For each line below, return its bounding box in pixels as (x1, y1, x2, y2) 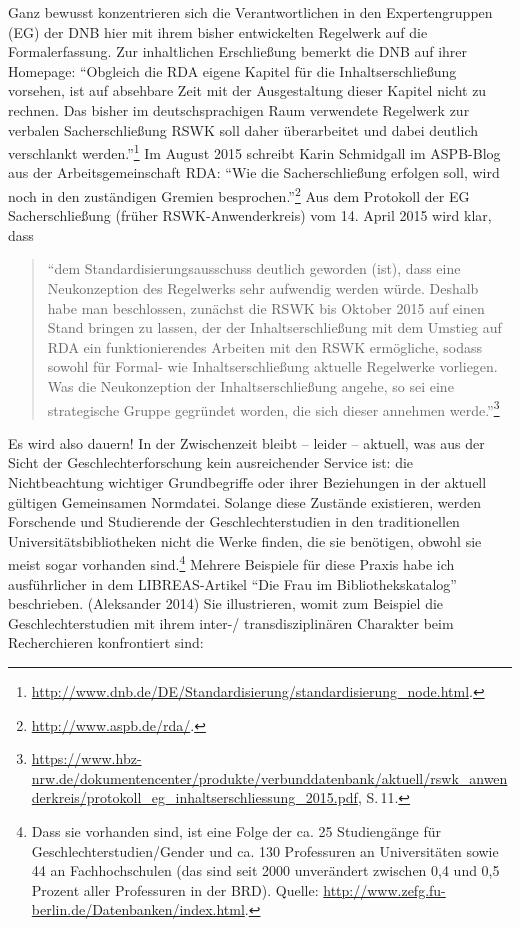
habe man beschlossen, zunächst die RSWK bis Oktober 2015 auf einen (47, 297, 485, 318)
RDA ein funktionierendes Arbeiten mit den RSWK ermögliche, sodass (47, 336, 483, 357)
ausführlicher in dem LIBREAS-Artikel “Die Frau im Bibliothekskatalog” (8, 573, 457, 594)
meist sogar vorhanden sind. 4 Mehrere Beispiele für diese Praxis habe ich (8, 551, 455, 575)
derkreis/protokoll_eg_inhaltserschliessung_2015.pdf (31, 787, 358, 808)
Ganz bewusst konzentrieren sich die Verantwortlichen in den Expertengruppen (8, 2, 493, 22)
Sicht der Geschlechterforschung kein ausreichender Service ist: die (8, 452, 414, 473)
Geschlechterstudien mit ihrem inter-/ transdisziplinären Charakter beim (8, 612, 454, 633)
